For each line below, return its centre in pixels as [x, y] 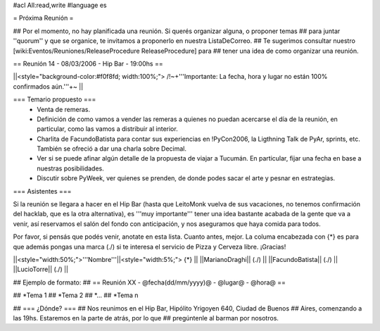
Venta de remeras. [64, 109]
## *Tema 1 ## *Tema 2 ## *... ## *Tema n [76, 295]
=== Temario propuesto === [55, 99]
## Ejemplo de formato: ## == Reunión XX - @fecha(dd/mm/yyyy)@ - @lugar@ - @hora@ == [150, 282]
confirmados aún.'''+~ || [48, 86]
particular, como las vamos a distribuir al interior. [108, 129]
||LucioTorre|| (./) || [41, 269]
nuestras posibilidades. [71, 168]
